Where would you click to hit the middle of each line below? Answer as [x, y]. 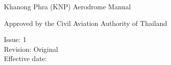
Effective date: [25, 58]
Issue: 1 [15, 39]
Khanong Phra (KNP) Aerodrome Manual [67, 6]
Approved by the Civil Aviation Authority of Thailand [86, 23]
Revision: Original [31, 49]
